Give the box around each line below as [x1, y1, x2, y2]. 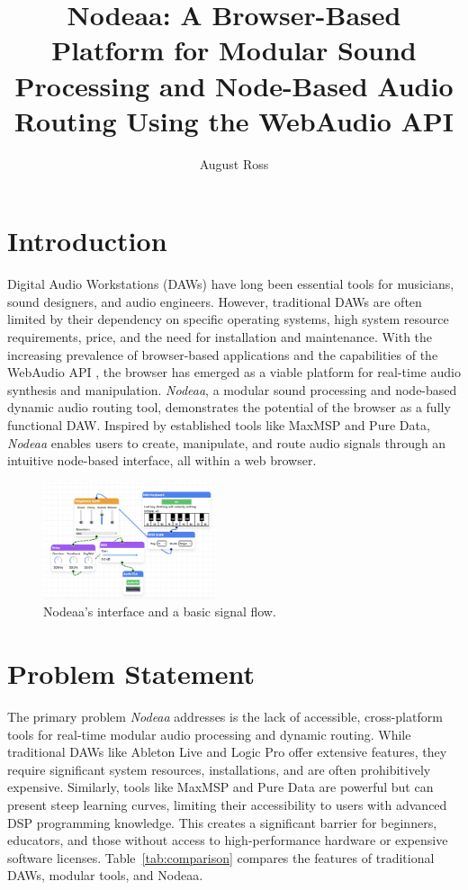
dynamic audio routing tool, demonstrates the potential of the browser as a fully [7, 398, 451, 417]
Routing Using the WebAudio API [13, 102, 454, 139]
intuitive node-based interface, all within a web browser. [7, 451, 317, 470]
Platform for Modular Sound [51, 31, 417, 68]
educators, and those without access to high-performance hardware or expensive [7, 831, 448, 850]
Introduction [7, 222, 167, 259]
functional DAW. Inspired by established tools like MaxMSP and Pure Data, [7, 415, 430, 434]
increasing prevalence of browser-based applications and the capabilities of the [7, 345, 438, 364]
